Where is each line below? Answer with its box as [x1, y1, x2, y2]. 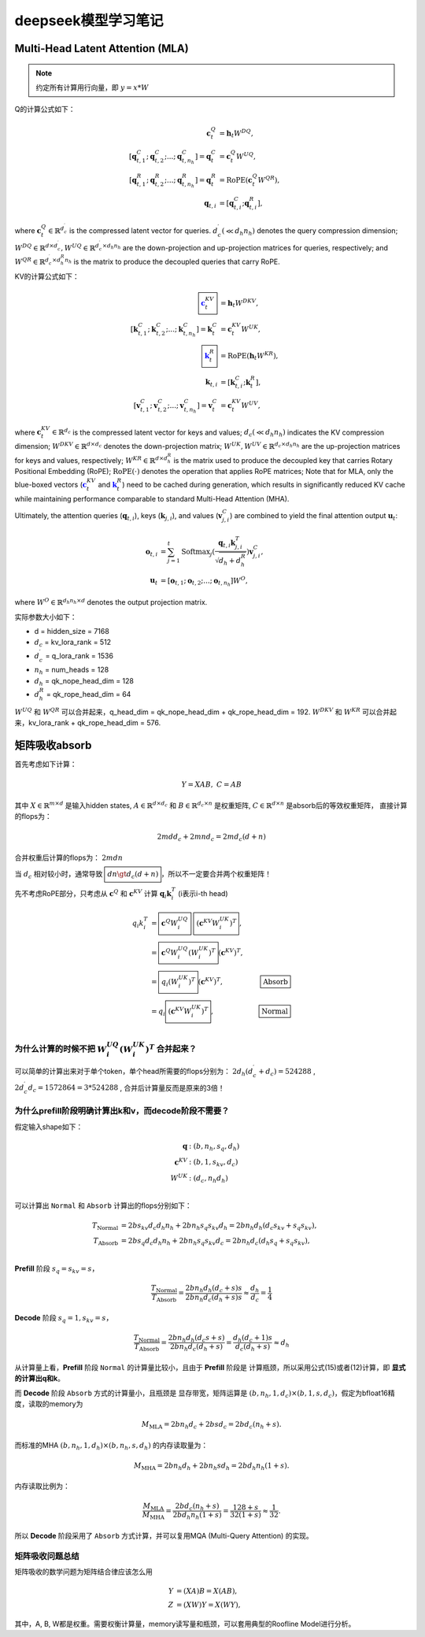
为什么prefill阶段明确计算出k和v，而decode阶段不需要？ [14, 1106, 230, 1117]
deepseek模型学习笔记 [14, 12, 164, 29]
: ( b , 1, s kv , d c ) [189, 1157, 238, 1168]
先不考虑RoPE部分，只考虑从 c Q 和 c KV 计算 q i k [14, 887, 172, 900]
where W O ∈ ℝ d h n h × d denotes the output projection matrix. [14, 597, 208, 607]
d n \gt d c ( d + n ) [107, 870, 159, 880]
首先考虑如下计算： [14, 760, 77, 769]
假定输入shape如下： [14, 1122, 83, 1131]
